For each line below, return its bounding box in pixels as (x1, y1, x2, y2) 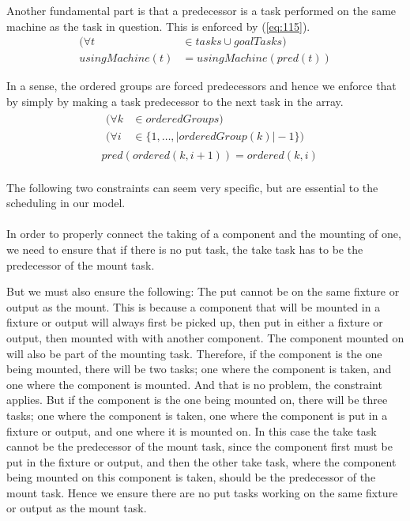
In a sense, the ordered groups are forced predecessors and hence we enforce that (6, 77, 397, 94)
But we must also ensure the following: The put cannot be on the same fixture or (6, 283, 400, 300)
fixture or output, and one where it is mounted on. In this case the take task (6, 422, 377, 439)
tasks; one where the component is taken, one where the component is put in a (6, 406, 388, 423)
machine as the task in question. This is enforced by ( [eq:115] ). (6, 17, 310, 34)
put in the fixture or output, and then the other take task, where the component (6, 453, 397, 470)
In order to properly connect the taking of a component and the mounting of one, (6, 225, 401, 242)
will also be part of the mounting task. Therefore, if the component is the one (6, 345, 382, 361)
